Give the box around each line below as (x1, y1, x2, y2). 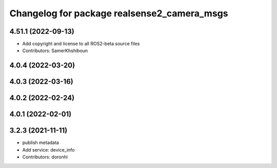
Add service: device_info (22, 147, 75, 153)
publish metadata (22, 139, 59, 146)
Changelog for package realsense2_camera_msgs (9, 8, 228, 19)
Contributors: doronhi (22, 154, 68, 160)
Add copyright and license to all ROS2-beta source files (22, 41, 140, 47)
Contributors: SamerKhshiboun (22, 47, 88, 54)
